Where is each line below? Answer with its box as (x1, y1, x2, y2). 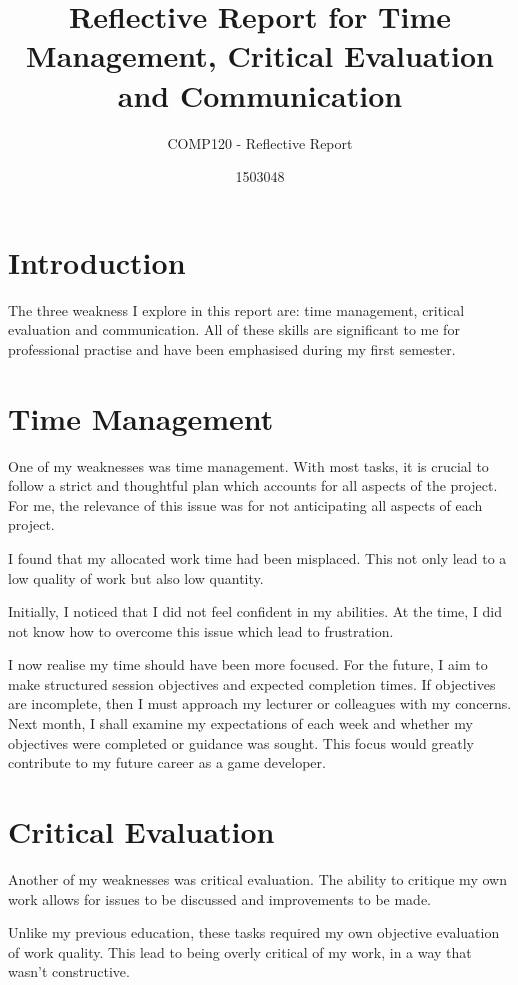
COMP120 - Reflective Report (167, 132, 353, 153)
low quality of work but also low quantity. (8, 567, 264, 588)
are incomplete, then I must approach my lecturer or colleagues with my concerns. (8, 693, 512, 714)
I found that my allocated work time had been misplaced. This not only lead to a (8, 547, 507, 568)
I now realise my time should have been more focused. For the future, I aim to (8, 654, 488, 675)
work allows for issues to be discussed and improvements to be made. (8, 888, 432, 909)
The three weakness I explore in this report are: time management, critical (8, 299, 465, 320)
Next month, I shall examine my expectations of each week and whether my (8, 713, 473, 734)
